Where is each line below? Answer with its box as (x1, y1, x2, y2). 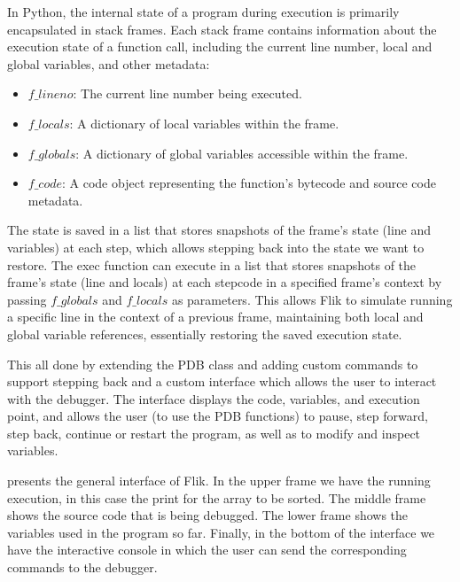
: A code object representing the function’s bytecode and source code (62, 174, 436, 192)
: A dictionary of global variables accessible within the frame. (75, 144, 409, 162)
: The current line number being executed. (73, 84, 302, 103)
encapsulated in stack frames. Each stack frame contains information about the (7, 19, 437, 38)
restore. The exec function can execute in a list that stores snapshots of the (7, 255, 417, 274)
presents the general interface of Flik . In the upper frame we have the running (7, 471, 431, 490)
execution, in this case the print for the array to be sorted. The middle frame (7, 488, 426, 507)
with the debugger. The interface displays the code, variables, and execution (7, 389, 420, 407)
